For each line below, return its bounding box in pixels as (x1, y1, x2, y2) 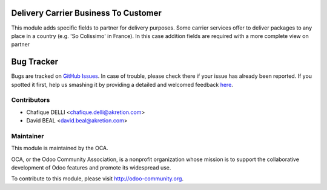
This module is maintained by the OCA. (11, 145, 108, 152)
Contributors (11, 96, 50, 104)
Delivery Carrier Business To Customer (11, 8, 162, 18)
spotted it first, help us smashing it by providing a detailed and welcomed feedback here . (11, 81, 233, 88)
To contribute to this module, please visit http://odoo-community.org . (11, 175, 184, 182)
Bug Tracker (11, 57, 59, 67)
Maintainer (11, 131, 44, 140)
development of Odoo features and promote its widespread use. (11, 164, 171, 171)
